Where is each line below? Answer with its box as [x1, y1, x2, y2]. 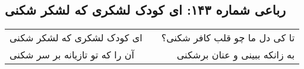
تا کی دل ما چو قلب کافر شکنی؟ [161, 31, 295, 45]
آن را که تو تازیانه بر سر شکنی [9, 48, 134, 62]
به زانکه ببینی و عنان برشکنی [176, 48, 295, 62]
